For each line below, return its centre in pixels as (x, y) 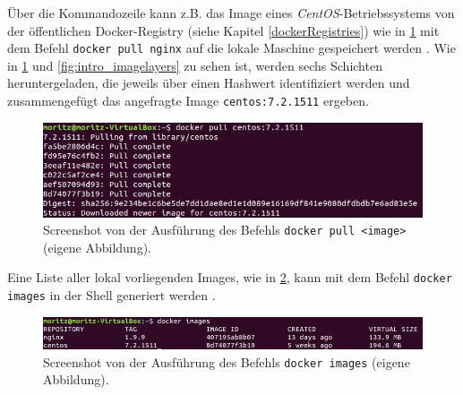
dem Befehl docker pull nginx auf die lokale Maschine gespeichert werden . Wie (231, 48)
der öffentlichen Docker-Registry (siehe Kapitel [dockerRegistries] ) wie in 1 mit (223, 30)
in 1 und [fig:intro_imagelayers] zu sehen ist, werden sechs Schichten (195, 65)
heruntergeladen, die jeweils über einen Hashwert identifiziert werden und (209, 83)
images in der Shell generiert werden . (111, 295)
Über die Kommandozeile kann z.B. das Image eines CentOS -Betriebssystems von (231, 13)
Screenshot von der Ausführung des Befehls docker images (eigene (227, 361)
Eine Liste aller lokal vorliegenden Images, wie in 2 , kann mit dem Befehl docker (230, 277)
